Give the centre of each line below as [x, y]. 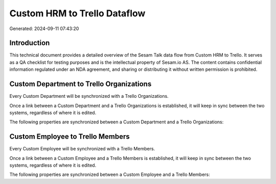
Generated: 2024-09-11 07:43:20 [44, 29]
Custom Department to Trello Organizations [80, 84]
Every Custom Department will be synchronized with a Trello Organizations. [89, 96]
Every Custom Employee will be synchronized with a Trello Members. [82, 149]
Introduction [30, 43]
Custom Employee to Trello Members [70, 137]
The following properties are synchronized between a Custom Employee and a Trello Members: [110, 175]
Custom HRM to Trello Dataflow [77, 13]
